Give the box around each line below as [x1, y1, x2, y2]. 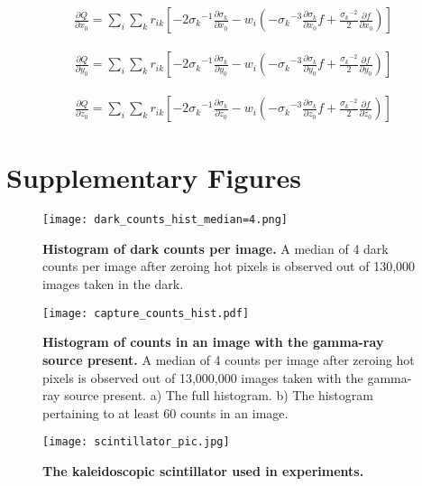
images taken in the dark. [42, 275, 184, 294]
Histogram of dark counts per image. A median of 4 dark [42, 238, 389, 257]
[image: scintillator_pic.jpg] [42, 435, 230, 449]
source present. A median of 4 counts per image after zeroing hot [42, 350, 415, 369]
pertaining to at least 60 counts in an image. [42, 403, 289, 422]
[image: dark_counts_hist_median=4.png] [42, 213, 289, 227]
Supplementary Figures [6, 159, 301, 196]
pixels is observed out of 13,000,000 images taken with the [42, 368, 363, 387]
